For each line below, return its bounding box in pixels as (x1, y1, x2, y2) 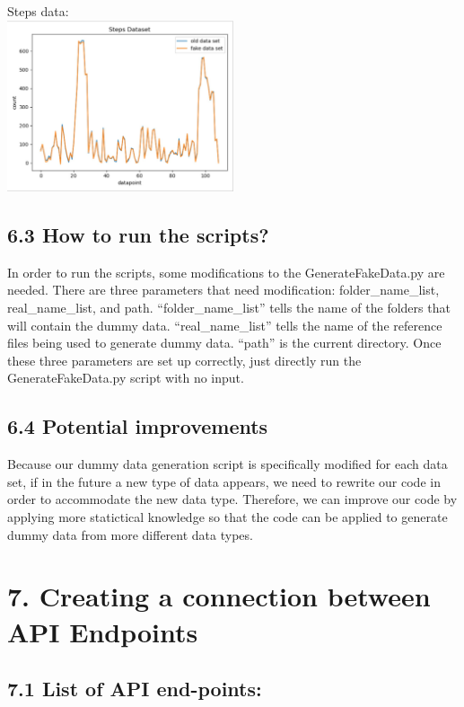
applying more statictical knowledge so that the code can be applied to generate (7, 508, 448, 526)
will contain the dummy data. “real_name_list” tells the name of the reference (7, 315, 442, 334)
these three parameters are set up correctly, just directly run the (7, 350, 362, 369)
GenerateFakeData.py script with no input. (7, 368, 244, 387)
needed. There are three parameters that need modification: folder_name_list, (7, 280, 440, 299)
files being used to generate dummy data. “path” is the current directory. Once (7, 333, 442, 352)
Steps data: (7, 2, 69, 20)
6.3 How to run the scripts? (7, 221, 269, 249)
